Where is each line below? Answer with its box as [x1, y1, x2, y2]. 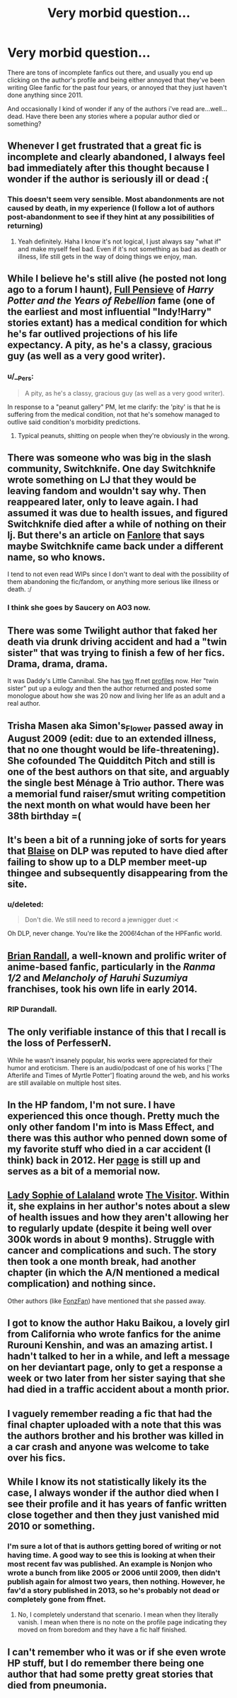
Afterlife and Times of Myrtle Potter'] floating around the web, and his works [7, 1071, 230, 1079]
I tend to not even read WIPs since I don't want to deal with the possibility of [7, 570, 229, 578]
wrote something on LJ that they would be [7, 474, 197, 486]
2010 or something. [7, 1520, 96, 1532]
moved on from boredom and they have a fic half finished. [17, 1626, 187, 1634]
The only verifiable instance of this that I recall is [7, 1026, 226, 1038]
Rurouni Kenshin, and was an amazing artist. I [7, 1339, 213, 1351]
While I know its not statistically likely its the [7, 1476, 207, 1488]
